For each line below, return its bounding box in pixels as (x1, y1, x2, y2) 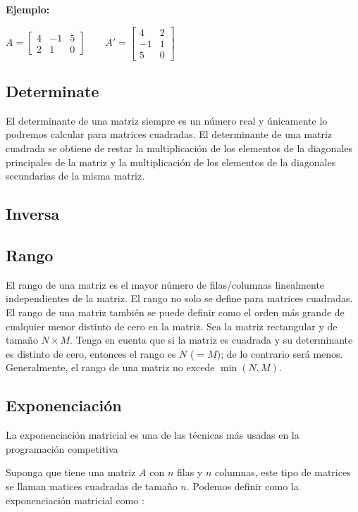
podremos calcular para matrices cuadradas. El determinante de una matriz (6, 127, 333, 142)
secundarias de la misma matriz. (6, 168, 145, 183)
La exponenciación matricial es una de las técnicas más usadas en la (6, 427, 300, 442)
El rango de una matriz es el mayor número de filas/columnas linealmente (6, 277, 325, 292)
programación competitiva (6, 441, 118, 456)
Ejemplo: (6, 2, 50, 16)
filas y (176, 465, 203, 480)
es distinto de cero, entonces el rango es (6, 346, 176, 361)
